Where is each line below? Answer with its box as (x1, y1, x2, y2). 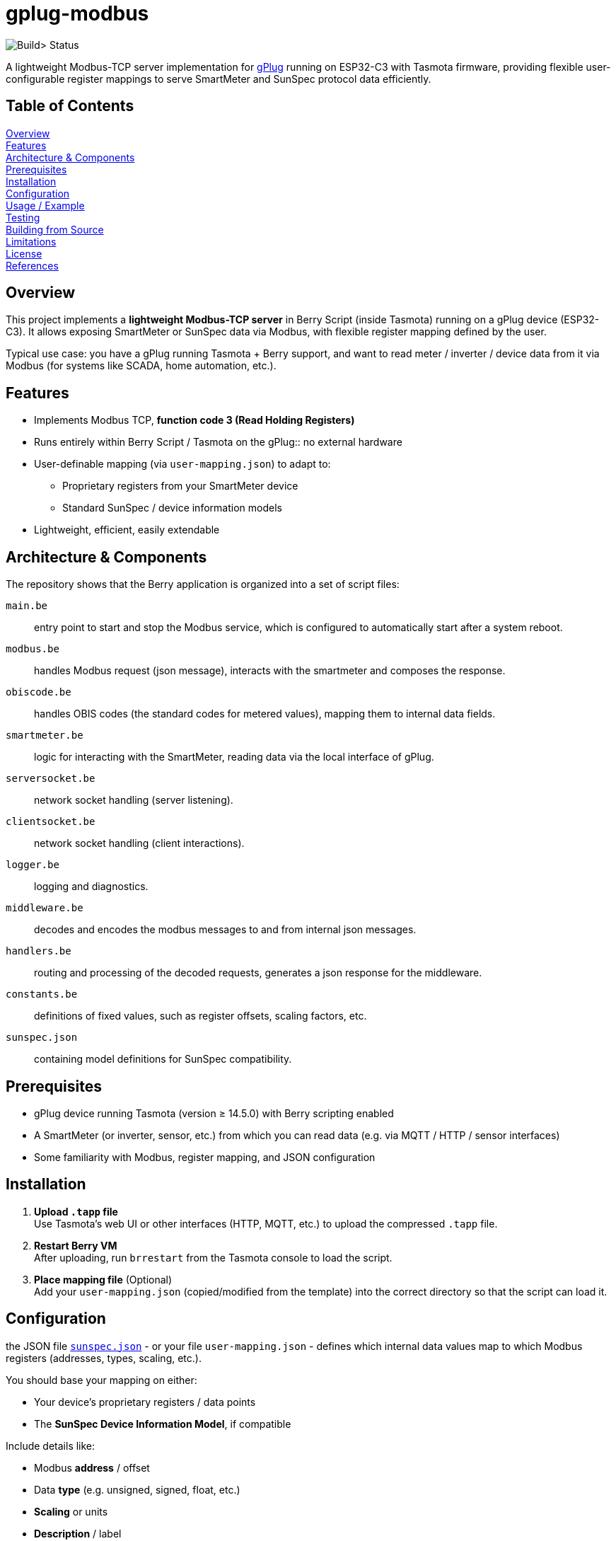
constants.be (6, 988, 78, 1000)
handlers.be (6, 945, 71, 957)
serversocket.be (6, 773, 95, 785)
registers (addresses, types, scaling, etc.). (6, 1351, 202, 1364)
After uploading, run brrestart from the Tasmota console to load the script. (34, 1251, 393, 1264)
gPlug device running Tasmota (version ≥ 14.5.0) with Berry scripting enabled (34, 1107, 394, 1119)
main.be (6, 600, 48, 612)
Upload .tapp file (34, 1205, 118, 1218)
